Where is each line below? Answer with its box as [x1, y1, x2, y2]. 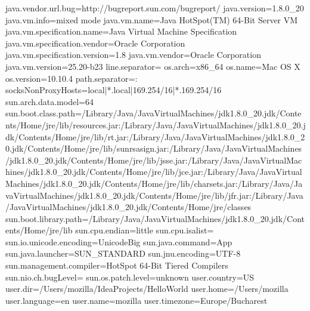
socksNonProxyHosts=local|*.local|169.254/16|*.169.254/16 [5, 84, 222, 96]
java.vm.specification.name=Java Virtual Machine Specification [5, 25, 237, 38]
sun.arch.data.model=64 [5, 95, 94, 107]
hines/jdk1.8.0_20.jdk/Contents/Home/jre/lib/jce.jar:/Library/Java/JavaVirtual [5, 165, 302, 178]
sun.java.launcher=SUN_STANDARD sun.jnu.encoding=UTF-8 [5, 247, 241, 260]
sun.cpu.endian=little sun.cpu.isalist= [75, 224, 214, 236]
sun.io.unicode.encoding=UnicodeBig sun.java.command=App [5, 235, 232, 248]
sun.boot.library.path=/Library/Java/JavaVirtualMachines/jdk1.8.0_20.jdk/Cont [5, 212, 305, 224]
